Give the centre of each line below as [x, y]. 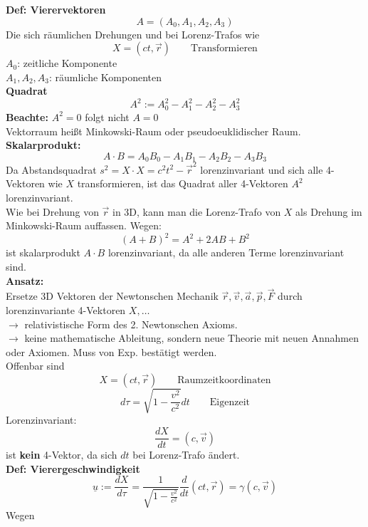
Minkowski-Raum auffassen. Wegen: [84, 225]
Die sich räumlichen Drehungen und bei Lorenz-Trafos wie [133, 34]
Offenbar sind [35, 366]
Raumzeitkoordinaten [224, 380]
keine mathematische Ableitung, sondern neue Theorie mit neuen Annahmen [192, 338]
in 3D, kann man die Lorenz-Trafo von [197, 211]
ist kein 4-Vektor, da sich [62, 455]
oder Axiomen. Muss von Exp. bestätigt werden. [111, 351]
